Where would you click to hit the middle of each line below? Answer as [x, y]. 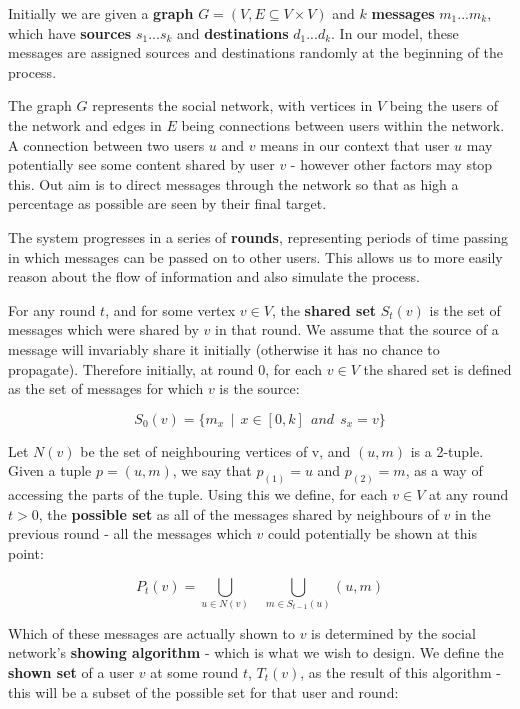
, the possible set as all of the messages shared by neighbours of [238, 513]
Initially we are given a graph [101, 13]
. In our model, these [395, 32]
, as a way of [444, 470]
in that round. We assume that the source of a [357, 329]
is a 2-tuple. [447, 450]
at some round [194, 672]
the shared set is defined [437, 368]
